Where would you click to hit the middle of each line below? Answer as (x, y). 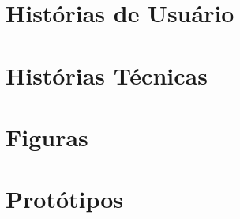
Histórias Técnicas (107, 75)
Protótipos (65, 199)
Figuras (47, 136)
